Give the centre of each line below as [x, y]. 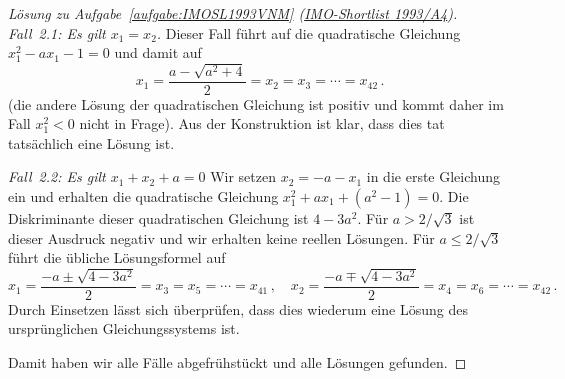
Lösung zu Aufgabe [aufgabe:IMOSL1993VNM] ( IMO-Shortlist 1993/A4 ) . [233, 13]
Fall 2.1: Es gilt [57, 32]
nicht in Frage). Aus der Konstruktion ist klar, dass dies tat [262, 123]
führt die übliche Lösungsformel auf [117, 257]
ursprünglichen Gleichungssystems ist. [124, 328]
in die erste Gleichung [433, 176]
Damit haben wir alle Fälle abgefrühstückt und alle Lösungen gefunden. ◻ [237, 361]
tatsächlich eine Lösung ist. [91, 142]
